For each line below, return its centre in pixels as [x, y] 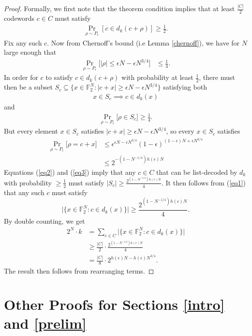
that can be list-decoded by [197, 172]
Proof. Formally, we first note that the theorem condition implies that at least [119, 8]
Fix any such [23, 42]
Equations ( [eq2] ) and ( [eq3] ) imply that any [70, 172]
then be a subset [28, 87]
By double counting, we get [44, 221]
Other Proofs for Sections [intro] [114, 304]
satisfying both [185, 87]
